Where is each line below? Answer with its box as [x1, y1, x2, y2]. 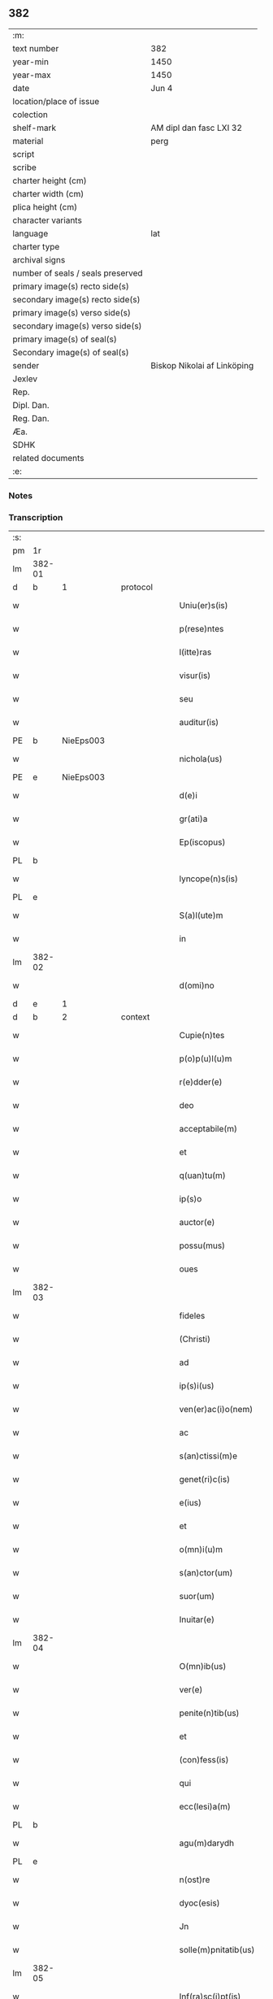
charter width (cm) [12, 188, 84, 199]
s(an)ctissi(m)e [179, 1450, 238, 1462]
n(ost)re [179, 1874, 210, 1885]
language [12, 228, 49, 239]
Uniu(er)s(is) [179, 600, 229, 611]
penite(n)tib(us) [179, 1707, 240, 1719]
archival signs [12, 254, 66, 265]
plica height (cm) [12, 201, 78, 212]
